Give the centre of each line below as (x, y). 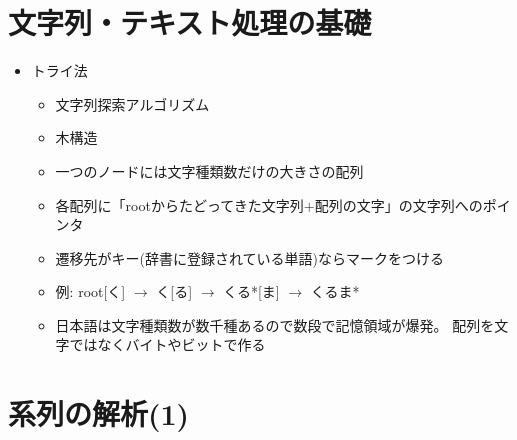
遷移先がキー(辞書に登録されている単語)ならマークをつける (250, 257)
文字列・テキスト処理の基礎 (190, 22)
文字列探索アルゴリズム (132, 103)
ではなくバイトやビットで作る (167, 344)
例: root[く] (90, 291)
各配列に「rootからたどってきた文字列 (179, 204)
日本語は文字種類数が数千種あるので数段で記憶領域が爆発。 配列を (275, 324)
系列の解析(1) (99, 413)
